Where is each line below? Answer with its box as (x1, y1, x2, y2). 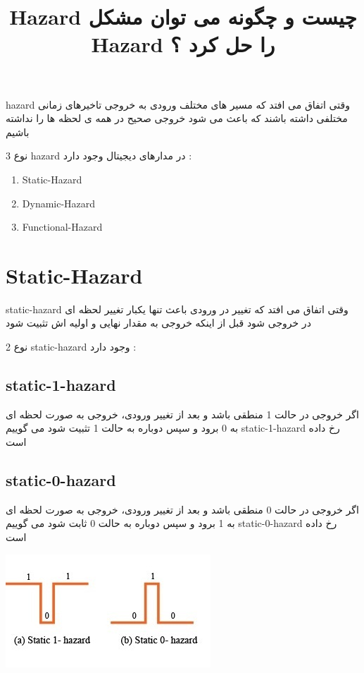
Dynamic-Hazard (22, 195, 96, 210)
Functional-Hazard (22, 219, 103, 234)
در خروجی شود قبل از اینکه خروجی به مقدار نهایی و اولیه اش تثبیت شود (6, 315, 311, 330)
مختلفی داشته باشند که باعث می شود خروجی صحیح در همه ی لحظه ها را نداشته (6, 111, 348, 126)
